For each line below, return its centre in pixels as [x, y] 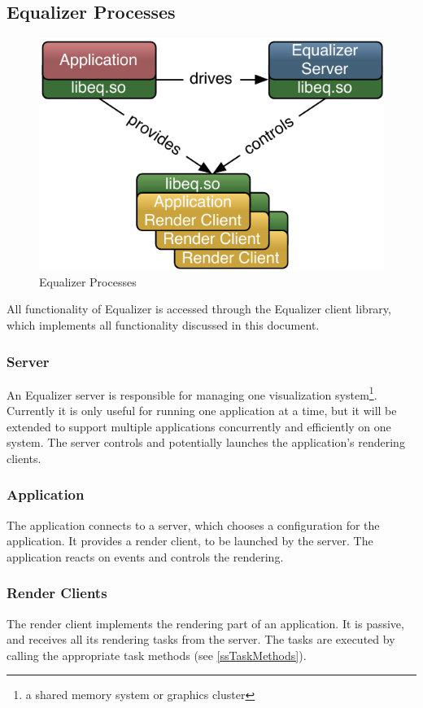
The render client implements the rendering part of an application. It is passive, [205, 623]
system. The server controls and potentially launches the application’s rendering [206, 442]
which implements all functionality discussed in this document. [163, 325]
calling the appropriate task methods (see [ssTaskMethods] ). [157, 655]
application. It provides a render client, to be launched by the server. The [190, 541]
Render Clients [57, 593]
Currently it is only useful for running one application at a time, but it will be [202, 411]
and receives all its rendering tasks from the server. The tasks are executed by [201, 639]
